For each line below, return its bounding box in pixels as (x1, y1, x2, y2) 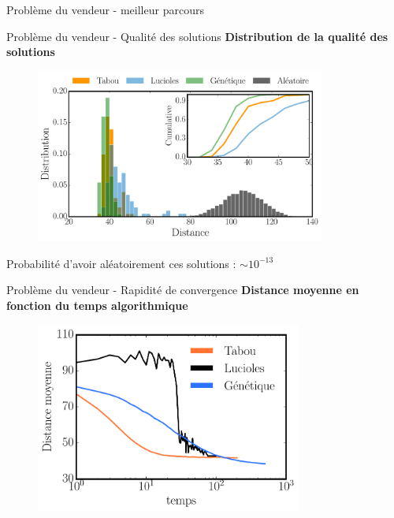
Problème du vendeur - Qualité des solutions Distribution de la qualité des (6, 28, 388, 44)
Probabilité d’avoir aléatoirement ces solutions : (6, 255, 236, 271)
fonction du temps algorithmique (6, 297, 188, 313)
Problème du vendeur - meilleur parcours (6, 2, 204, 17)
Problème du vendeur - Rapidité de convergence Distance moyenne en (6, 281, 359, 298)
